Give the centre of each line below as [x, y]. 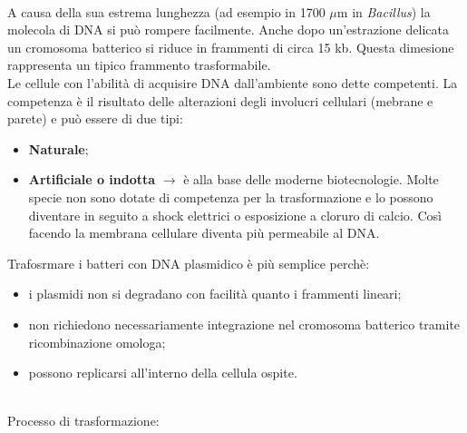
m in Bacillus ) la [384, 11]
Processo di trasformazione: [83, 421]
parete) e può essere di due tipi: [95, 118]
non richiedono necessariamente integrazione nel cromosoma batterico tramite [244, 324]
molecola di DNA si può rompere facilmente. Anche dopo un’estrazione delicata [228, 30]
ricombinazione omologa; [97, 342]
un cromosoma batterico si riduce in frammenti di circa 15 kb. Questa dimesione [231, 47]
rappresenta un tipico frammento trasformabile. [139, 65]
